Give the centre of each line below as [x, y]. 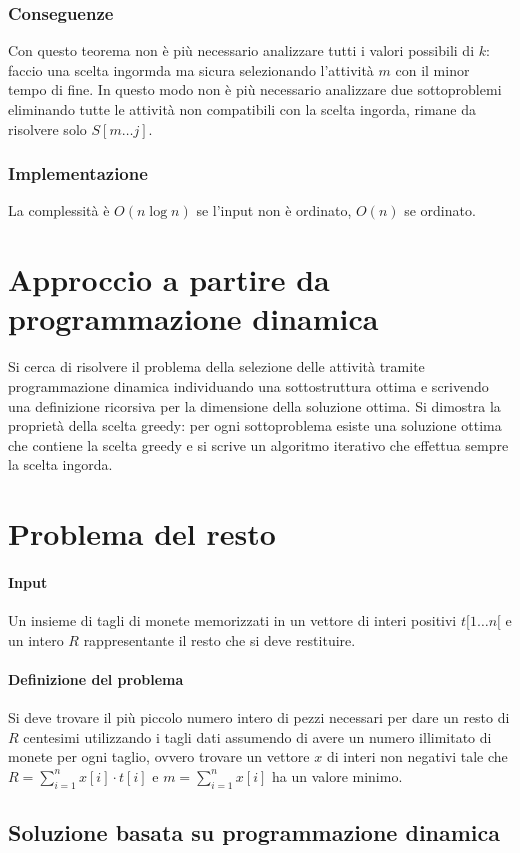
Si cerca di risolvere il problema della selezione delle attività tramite [216, 366]
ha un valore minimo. [337, 775]
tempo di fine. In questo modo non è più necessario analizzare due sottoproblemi [255, 89]
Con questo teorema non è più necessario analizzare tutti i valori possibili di [241, 50]
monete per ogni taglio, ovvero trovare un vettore [159, 756]
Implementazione [78, 173]
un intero [36, 639]
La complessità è [59, 210]
